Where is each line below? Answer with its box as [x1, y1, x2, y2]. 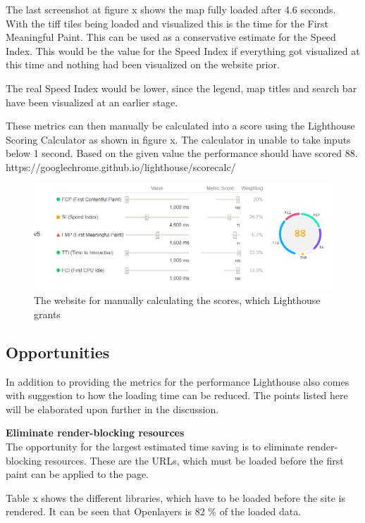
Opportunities [6, 341, 110, 363]
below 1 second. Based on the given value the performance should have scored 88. [6, 146, 358, 160]
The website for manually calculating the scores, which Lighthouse [34, 293, 321, 308]
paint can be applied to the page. [6, 467, 149, 481]
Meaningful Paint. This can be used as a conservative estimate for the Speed [6, 30, 336, 44]
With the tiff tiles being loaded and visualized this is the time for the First [6, 15, 328, 30]
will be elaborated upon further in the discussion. [6, 401, 219, 416]
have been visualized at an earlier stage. [6, 94, 178, 109]
